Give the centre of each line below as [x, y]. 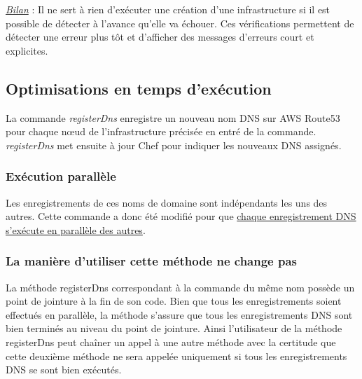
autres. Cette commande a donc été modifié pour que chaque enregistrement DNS [181, 216]
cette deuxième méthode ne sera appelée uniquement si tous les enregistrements [176, 356]
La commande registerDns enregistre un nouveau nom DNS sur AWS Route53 [173, 117]
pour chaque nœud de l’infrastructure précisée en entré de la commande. [161, 131]
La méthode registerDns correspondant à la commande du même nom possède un [180, 287]
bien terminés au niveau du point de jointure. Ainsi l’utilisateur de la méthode [174, 328]
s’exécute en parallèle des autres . [76, 229]
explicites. [27, 50]
